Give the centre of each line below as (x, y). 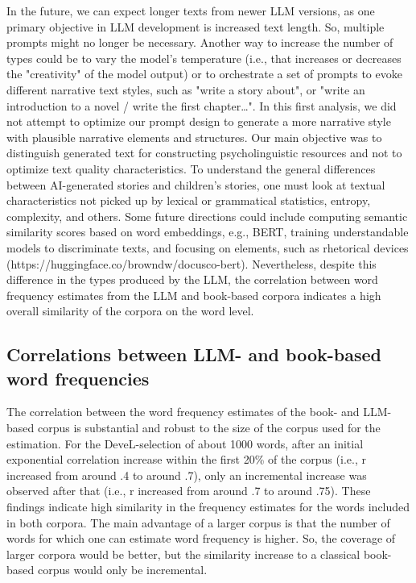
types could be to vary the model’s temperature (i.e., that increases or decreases (204, 58)
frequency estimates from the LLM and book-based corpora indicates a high (194, 295)
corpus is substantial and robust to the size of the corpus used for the (209, 428)
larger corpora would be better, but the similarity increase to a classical (183, 554)
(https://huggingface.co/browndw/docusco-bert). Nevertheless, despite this (192, 263)
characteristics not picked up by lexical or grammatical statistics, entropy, (189, 200)
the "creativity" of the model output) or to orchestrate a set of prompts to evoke (204, 74)
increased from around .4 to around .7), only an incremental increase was (187, 475)
